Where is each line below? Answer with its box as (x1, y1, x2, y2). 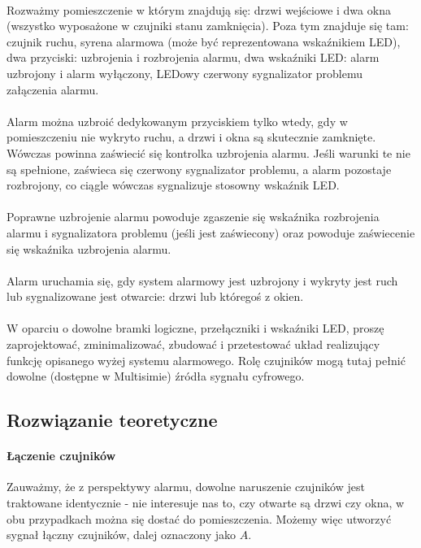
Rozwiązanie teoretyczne (7, 407, 218, 433)
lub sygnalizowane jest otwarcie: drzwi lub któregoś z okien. (7, 288, 304, 305)
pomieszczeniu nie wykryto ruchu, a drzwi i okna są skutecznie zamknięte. (7, 128, 376, 146)
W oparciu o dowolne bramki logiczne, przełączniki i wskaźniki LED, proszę (7, 320, 384, 337)
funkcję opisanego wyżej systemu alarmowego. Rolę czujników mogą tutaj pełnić (7, 351, 406, 368)
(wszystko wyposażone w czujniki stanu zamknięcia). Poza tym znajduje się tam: (7, 17, 409, 34)
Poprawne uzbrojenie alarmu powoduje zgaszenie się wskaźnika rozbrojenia (7, 208, 380, 225)
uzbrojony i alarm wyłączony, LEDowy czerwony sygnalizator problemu (7, 64, 363, 81)
